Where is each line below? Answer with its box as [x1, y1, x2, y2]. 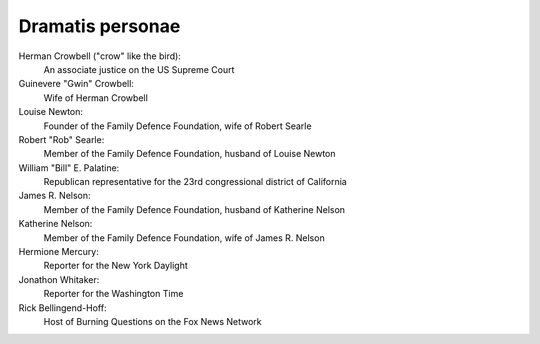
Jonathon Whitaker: [18, 273, 100, 285]
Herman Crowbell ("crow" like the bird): [18, 50, 182, 62]
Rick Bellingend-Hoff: [18, 301, 107, 314]
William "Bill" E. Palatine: [18, 161, 120, 174]
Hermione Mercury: [18, 246, 99, 258]
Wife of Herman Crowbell [43, 91, 149, 104]
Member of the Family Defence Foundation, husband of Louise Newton [43, 148, 336, 160]
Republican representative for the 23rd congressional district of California [43, 176, 347, 188]
